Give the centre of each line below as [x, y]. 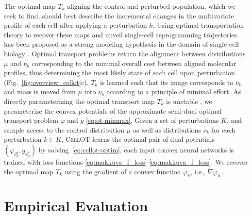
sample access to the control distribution [64, 129]
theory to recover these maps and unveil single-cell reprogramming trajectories [121, 34]
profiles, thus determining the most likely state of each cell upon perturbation [119, 73]
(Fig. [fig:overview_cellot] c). [46, 82]
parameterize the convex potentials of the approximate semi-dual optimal [113, 110]
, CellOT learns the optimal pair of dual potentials [138, 139]
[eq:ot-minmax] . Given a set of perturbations [152, 120]
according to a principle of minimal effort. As [174, 92]
